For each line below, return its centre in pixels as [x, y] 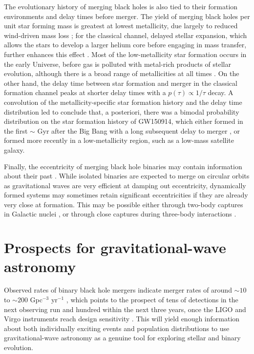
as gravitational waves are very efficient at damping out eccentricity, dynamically [125, 185]
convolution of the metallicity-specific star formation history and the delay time [123, 102]
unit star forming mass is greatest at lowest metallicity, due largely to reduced [121, 26]
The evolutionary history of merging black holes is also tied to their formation [121, 6]
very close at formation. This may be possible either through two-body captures [124, 204]
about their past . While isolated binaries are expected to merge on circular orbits [127, 176]
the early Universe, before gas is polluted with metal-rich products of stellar [117, 64]
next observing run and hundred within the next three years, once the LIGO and [125, 309]
